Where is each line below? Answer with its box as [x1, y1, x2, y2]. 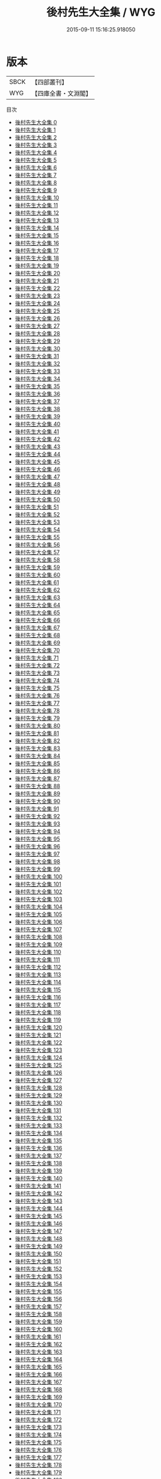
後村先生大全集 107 [14, 926, 62, 933]
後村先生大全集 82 [14, 737, 60, 744]
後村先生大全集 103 [14, 895, 62, 903]
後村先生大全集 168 [14, 1385, 62, 1393]
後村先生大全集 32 [14, 360, 60, 367]
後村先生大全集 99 [14, 865, 61, 873]
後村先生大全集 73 [14, 669, 60, 676]
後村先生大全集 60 [14, 571, 61, 578]
